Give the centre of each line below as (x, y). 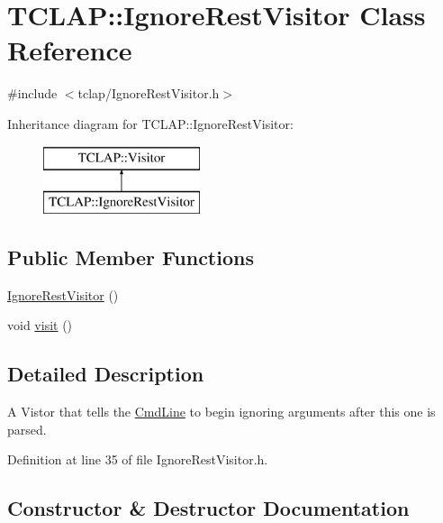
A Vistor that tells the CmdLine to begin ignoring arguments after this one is (221, 412)
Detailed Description (106, 374)
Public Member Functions (131, 257)
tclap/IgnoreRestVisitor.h (149, 93)
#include (32, 93)
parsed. (27, 429)
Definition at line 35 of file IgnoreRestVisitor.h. (138, 459)
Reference (70, 50)
